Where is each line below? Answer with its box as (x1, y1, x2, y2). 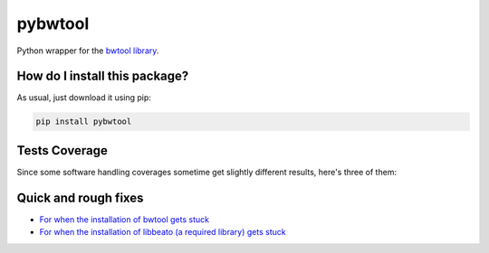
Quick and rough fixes (16, 190, 144, 205)
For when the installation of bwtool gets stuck (39, 213, 210, 225)
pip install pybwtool (35, 117, 132, 126)
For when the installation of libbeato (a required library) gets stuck (39, 227, 286, 238)
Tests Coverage (16, 143, 108, 158)
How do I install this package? (16, 69, 189, 84)
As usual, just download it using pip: (16, 92, 151, 103)
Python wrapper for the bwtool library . (16, 45, 159, 56)
